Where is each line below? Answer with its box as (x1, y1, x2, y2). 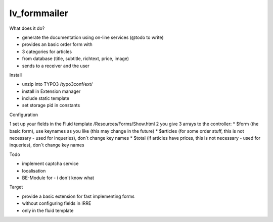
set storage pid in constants (22, 102, 80, 108)
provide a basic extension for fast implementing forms (22, 193, 135, 199)
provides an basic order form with (22, 41, 93, 47)
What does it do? (9, 25, 45, 31)
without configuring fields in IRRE (22, 200, 92, 206)
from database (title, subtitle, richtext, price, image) (22, 55, 129, 62)
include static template (22, 95, 70, 101)
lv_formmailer (9, 8, 68, 19)
